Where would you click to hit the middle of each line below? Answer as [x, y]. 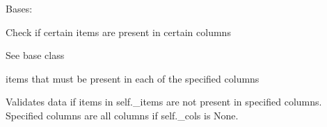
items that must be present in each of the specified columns [133, 78]
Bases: [19, 8]
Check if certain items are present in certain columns [118, 32]
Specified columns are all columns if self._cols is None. [122, 115]
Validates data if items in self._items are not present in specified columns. [164, 102]
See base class [35, 55]
